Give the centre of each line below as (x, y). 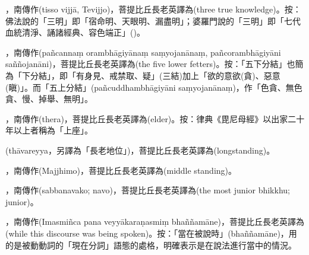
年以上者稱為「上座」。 (49, 130)
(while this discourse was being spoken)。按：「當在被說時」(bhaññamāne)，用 (151, 233)
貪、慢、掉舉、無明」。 (49, 99)
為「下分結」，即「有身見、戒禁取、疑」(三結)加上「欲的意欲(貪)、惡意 (143, 75)
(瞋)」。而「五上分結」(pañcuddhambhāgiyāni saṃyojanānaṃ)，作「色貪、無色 (154, 87)
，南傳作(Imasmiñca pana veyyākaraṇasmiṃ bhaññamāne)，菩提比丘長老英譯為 (155, 221)
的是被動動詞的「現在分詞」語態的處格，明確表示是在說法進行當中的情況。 (151, 245)
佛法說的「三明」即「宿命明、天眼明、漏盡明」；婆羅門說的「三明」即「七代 (153, 20)
